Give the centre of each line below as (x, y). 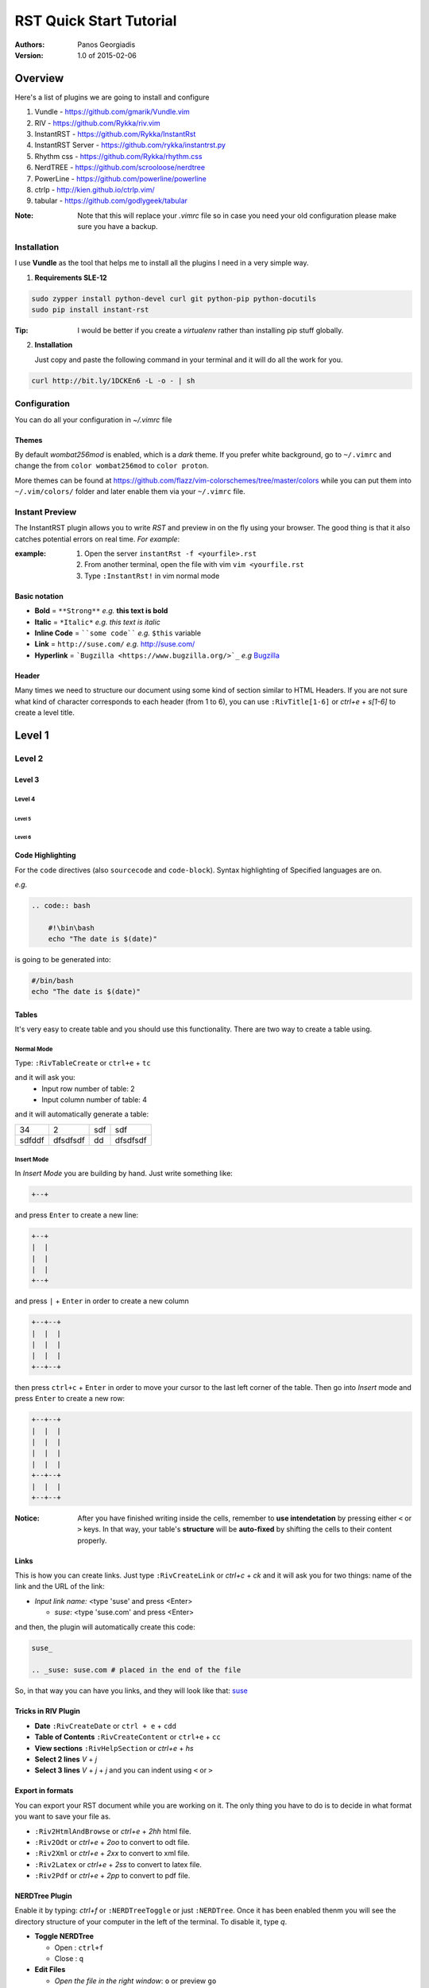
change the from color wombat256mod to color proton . (112, 466)
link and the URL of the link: (60, 1586)
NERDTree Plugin (43, 1896)
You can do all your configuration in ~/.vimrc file (93, 419)
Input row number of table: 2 (88, 1089)
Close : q (69, 1959)
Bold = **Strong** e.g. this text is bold (101, 611)
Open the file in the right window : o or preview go (135, 1981)
